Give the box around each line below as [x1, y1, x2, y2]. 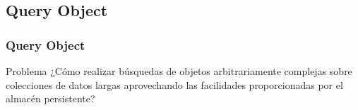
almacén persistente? [6, 91, 95, 106]
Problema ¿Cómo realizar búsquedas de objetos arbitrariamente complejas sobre [6, 64, 352, 78]
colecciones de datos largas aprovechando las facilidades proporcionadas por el [6, 77, 343, 92]
